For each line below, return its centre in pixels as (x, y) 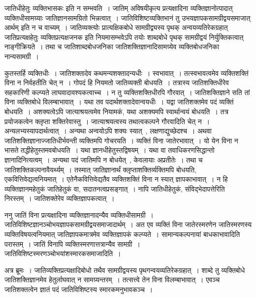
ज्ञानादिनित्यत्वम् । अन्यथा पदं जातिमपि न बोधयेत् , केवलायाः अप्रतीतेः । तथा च (104, 159)
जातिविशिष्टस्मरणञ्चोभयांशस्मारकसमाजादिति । (63, 253)
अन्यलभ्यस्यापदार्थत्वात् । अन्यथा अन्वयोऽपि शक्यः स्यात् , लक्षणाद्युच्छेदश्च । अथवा (108, 131)
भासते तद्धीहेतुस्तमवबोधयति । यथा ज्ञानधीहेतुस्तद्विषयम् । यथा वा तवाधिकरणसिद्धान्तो (110, 150)
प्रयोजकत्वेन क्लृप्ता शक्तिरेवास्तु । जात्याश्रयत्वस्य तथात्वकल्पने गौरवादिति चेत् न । (107, 121)
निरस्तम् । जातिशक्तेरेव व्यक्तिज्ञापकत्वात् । (60, 198)
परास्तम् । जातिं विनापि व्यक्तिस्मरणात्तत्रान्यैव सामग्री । (72, 244)
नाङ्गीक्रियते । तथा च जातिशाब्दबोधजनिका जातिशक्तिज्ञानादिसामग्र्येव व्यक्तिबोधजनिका (112, 47)
